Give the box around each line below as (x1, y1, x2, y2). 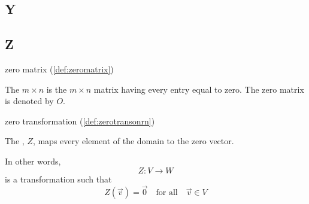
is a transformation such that (5, 172, 112, 185)
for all (156, 188, 178, 197)
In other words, (5, 154, 61, 167)
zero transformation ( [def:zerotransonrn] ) (5, 114, 155, 127)
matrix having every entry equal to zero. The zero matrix (93, 83, 304, 95)
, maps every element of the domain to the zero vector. (32, 135, 234, 147)
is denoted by (5, 95, 54, 107)
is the (46, 83, 67, 95)
